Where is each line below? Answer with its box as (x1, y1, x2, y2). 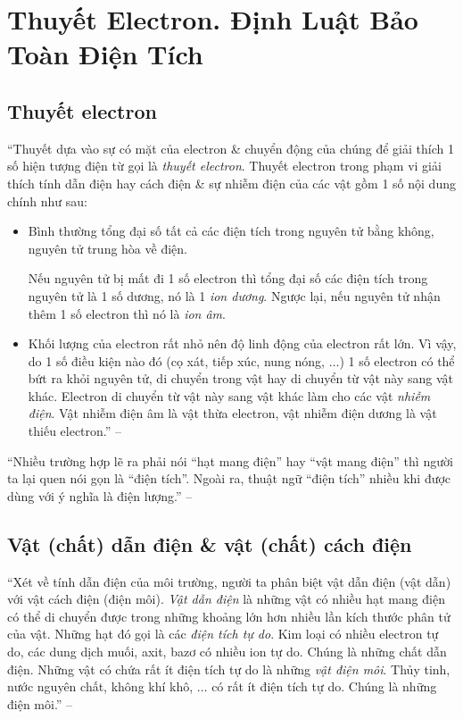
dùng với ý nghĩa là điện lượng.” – (7, 486, 193, 505)
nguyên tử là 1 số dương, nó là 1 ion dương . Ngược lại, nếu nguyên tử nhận (28, 286, 441, 305)
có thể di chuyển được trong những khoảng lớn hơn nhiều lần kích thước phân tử (7, 606, 451, 625)
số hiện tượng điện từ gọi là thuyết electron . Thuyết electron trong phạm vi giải (7, 156, 442, 175)
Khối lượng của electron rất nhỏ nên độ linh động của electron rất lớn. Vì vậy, (28, 334, 457, 353)
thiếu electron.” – (28, 422, 122, 440)
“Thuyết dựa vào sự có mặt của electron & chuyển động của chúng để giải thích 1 (7, 138, 454, 157)
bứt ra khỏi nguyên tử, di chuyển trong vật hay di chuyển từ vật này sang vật (28, 369, 453, 388)
